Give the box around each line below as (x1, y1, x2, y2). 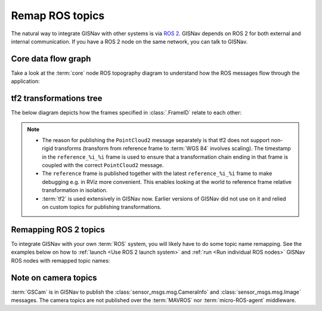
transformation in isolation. (42, 187, 108, 194)
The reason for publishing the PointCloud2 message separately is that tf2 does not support (42, 136, 270, 143)
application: (11, 78, 40, 85)
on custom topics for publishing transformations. (42, 204, 162, 211)
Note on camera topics (11, 272, 98, 283)
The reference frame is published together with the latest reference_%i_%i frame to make (42, 170, 273, 177)
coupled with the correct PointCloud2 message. (42, 162, 164, 169)
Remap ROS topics (11, 9, 105, 22)
